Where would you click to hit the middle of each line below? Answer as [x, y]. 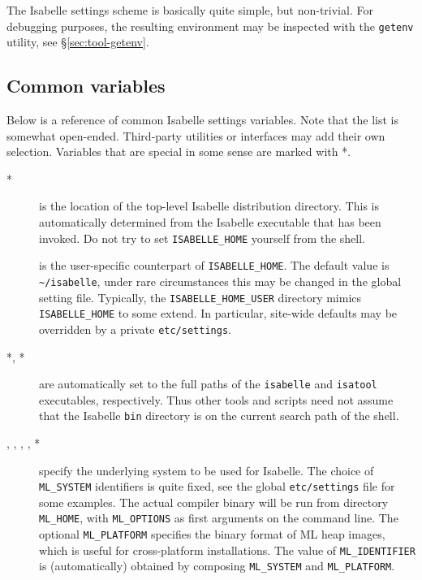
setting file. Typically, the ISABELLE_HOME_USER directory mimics [200, 297]
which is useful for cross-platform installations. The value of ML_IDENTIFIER [227, 550]
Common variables [86, 86]
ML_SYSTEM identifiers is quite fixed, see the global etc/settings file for [217, 486]
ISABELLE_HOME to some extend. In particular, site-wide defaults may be [218, 313]
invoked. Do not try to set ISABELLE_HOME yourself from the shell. [202, 238]
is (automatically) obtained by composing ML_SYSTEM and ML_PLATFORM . [217, 566]
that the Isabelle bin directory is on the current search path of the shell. [219, 416]
